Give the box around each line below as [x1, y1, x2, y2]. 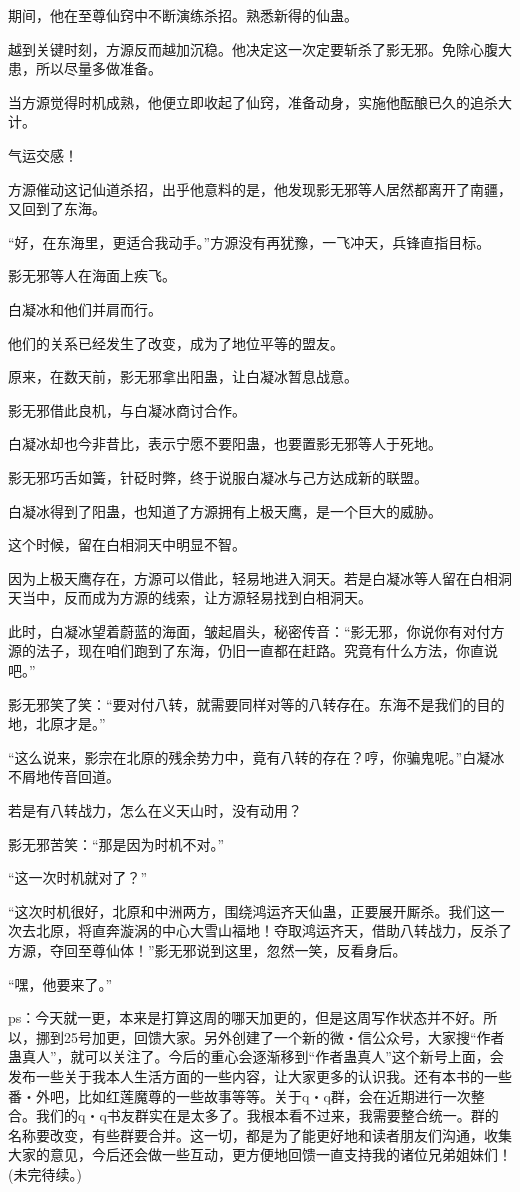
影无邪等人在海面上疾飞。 [8, 265, 176, 286]
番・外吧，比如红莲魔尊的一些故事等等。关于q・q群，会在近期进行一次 [8, 1085, 471, 1106]
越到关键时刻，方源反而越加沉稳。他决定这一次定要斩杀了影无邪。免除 [8, 38, 470, 59]
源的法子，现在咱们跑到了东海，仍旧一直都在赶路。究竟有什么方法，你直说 [8, 640, 498, 661]
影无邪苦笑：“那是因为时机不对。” [8, 833, 225, 854]
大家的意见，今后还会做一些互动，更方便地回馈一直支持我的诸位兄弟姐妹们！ [8, 1144, 512, 1165]
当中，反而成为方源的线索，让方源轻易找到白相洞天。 [21, 587, 372, 608]
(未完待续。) [8, 1163, 82, 1184]
